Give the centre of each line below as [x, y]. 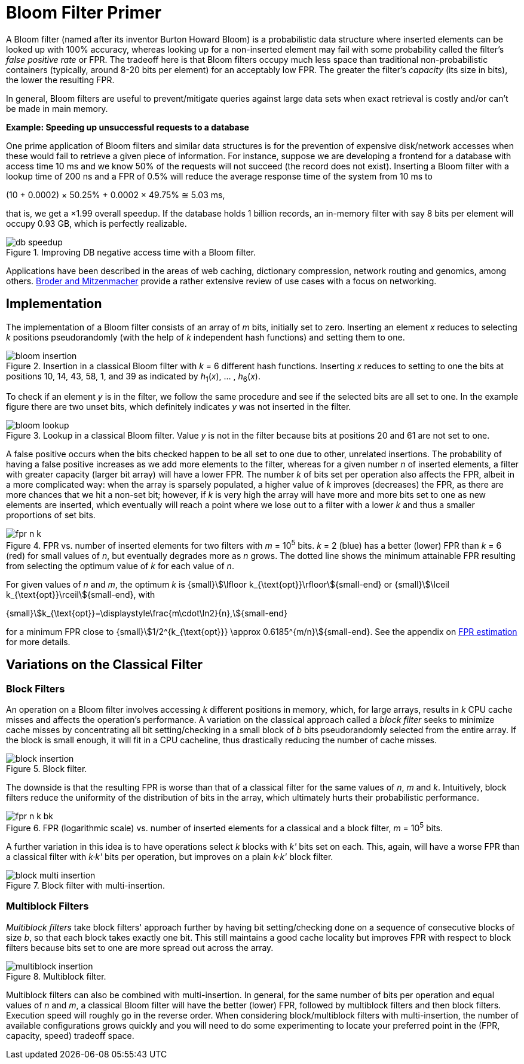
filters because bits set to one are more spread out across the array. [140, 947]
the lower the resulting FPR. [60, 80]
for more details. [38, 642]
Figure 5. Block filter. [47, 769]
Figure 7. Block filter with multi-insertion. [85, 885]
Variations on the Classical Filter [105, 665]
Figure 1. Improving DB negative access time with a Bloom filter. [131, 252]
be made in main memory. [57, 108]
